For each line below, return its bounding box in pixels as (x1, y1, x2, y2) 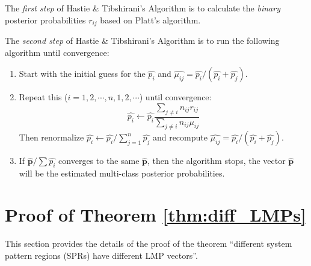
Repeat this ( (19, 91, 68, 103)
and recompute (152, 131, 208, 144)
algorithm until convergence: (5, 46, 109, 58)
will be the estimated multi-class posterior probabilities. (19, 167, 225, 180)
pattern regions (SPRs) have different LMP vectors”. (5, 249, 198, 261)
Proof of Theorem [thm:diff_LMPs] (5, 202, 306, 227)
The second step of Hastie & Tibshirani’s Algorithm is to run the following (5, 34, 280, 47)
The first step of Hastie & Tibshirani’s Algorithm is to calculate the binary (5, 2, 280, 14)
